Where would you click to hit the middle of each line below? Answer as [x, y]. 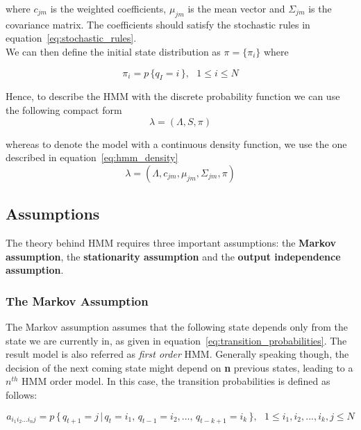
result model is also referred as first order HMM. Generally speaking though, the [177, 354]
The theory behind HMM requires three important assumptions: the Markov [171, 242]
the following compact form [64, 109]
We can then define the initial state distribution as [113, 51]
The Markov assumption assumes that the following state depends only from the [177, 326]
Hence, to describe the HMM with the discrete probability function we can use [173, 96]
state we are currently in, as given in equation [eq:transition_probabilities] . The [176, 340]
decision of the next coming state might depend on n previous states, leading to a [179, 367]
